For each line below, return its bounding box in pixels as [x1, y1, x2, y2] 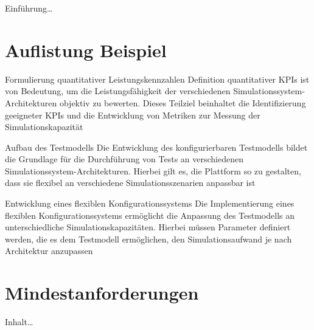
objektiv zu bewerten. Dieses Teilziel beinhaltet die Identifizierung [59, 96, 306, 109]
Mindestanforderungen [5, 280, 199, 305]
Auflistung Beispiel [5, 37, 167, 62]
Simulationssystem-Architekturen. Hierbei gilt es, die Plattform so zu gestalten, [5, 164, 301, 177]
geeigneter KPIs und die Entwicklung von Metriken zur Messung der [5, 108, 260, 121]
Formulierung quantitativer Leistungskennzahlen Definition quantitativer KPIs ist [5, 72, 310, 85]
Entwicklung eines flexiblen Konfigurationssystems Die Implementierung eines [5, 197, 295, 210]
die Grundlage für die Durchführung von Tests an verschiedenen [5, 153, 243, 165]
